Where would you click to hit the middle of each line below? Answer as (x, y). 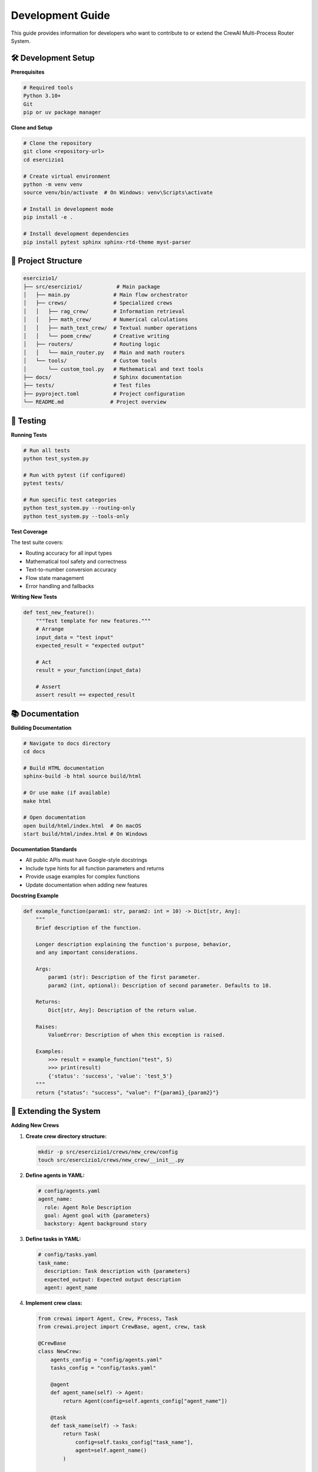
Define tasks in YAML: (53, 1239)
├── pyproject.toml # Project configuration (104, 394)
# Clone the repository (58, 143)
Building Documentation (41, 728)
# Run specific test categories (70, 500)
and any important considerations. (87, 952)
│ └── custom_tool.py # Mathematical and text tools (113, 369)
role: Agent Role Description (88, 1207)
